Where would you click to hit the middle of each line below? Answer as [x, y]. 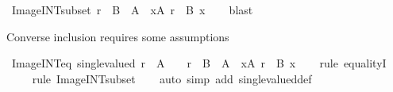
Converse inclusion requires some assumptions [118, 36]
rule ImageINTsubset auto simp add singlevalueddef [172, 78]
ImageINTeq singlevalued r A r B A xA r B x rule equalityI [199, 63]
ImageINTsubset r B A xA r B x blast [132, 10]
